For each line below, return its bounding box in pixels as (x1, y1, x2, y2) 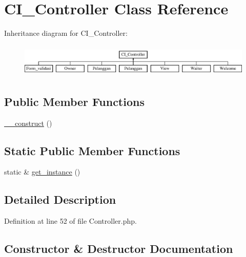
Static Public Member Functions (4, 142, 180, 158)
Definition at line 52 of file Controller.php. (4, 216, 137, 226)
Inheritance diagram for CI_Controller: (4, 28, 128, 38)
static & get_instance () (4, 166, 80, 177)
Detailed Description (4, 191, 116, 207)
